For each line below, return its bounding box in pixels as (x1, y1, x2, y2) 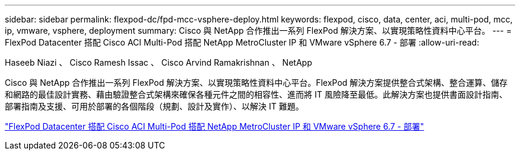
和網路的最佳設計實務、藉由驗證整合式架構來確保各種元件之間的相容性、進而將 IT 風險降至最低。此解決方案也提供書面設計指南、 (5, 89, 508, 99)
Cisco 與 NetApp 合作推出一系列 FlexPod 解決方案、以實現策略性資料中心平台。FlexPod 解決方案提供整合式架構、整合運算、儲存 (5, 77, 508, 88)
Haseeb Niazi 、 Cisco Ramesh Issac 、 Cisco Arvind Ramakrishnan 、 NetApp (5, 57, 312, 67)
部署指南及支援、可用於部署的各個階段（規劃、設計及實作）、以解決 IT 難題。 (5, 101, 304, 111)
